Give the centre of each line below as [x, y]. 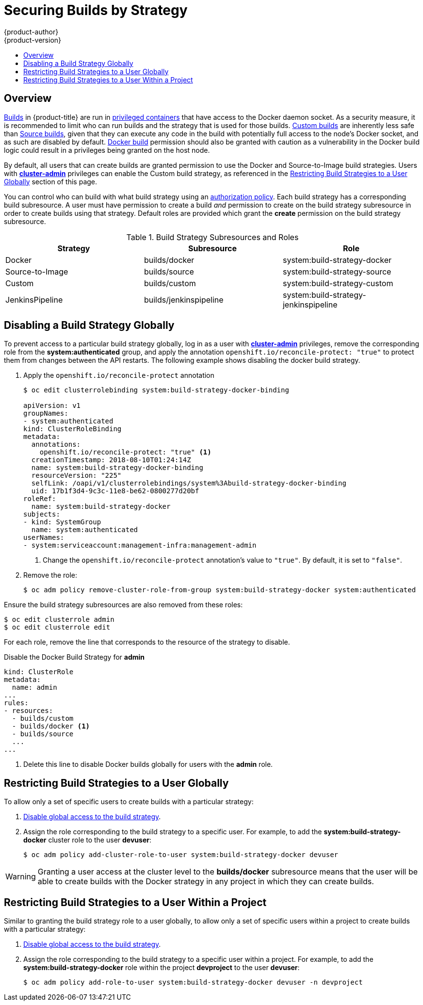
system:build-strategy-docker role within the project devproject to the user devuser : [162, 968]
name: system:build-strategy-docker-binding [117, 468]
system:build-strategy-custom [338, 283]
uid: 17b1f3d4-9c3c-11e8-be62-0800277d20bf [115, 491]
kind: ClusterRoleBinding [73, 429]
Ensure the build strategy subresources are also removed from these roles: [123, 605]
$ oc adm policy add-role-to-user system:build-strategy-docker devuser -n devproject [193, 982]
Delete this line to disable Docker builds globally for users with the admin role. [148, 764]
